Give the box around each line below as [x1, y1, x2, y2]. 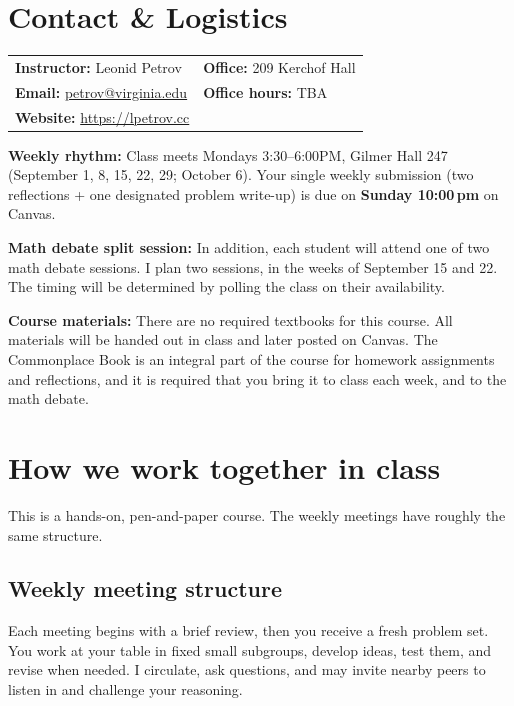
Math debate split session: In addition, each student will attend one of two [8, 237, 490, 258]
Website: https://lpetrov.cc [15, 106, 190, 127]
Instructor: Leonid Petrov [15, 56, 182, 77]
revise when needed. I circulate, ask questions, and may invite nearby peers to [8, 659, 486, 680]
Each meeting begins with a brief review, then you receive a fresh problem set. [8, 620, 489, 641]
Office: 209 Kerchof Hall [203, 56, 356, 77]
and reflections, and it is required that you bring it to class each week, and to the [8, 368, 507, 389]
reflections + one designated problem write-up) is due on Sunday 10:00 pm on [8, 183, 499, 204]
